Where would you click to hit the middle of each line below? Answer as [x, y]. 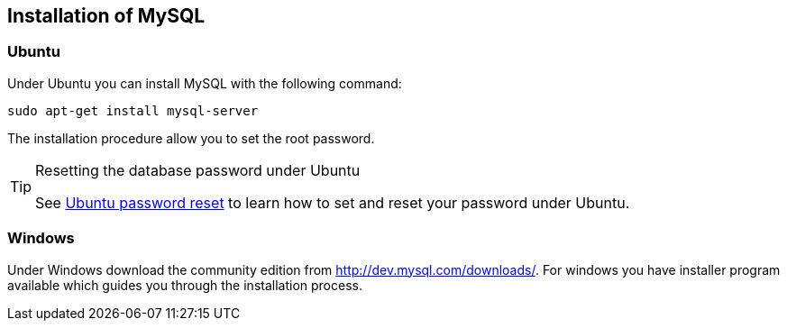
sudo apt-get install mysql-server [133, 110]
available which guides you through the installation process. [185, 285]
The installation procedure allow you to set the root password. [191, 138]
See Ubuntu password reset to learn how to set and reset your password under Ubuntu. [333, 202]
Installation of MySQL [106, 16]
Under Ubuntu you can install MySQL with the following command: [205, 83]
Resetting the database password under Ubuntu [198, 170]
